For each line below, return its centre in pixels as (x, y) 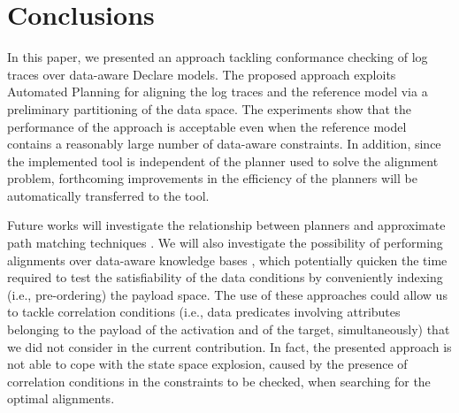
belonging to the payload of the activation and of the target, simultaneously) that (229, 329)
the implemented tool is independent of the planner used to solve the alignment (223, 161)
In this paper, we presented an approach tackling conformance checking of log (218, 57)
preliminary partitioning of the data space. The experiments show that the (209, 108)
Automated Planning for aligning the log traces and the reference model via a (218, 92)
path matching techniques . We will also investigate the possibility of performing (225, 243)
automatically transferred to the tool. (108, 195)
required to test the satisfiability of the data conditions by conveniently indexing (225, 277)
